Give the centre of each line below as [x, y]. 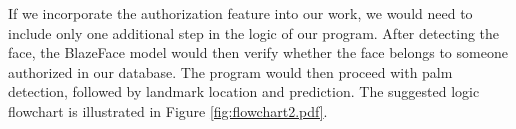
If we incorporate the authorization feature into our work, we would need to [240, 13]
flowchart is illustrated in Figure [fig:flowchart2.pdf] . [168, 110]
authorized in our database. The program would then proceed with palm [230, 71]
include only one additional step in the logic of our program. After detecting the [254, 32]
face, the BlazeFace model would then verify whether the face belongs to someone [258, 52]
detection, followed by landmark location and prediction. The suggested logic [244, 91]
